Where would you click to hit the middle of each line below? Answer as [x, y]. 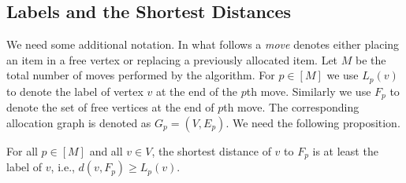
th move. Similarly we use [309, 91]
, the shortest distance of [211, 150]
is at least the [345, 150]
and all [106, 150]
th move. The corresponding [291, 107]
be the [371, 59]
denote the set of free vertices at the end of [110, 107]
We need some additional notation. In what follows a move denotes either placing [203, 44]
